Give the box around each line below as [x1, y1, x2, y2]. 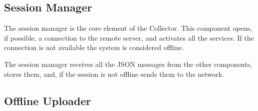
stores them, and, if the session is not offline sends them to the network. [4, 68, 224, 79]
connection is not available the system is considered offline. [4, 42, 184, 53]
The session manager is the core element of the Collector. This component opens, [4, 23, 253, 33]
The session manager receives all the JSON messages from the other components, [4, 58, 253, 69]
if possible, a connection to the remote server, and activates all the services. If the [4, 32, 254, 43]
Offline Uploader [4, 93, 91, 108]
